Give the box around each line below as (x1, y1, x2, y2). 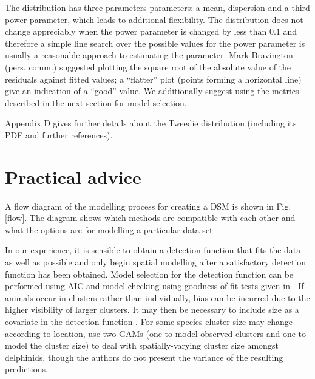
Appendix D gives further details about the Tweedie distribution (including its (5, 117, 297, 129)
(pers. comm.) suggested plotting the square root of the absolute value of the (5, 60, 291, 73)
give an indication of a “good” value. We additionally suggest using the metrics (5, 84, 299, 97)
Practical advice (5, 164, 141, 189)
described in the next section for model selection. (5, 96, 187, 109)
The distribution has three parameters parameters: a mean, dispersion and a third (5, 1, 310, 13)
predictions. (5, 363, 48, 375)
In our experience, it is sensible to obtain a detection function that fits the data (5, 244, 301, 256)
